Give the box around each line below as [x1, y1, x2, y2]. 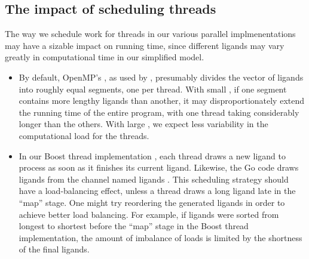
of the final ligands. [19, 243, 90, 255]
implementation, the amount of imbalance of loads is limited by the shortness [19, 231, 302, 243]
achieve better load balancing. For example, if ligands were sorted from [19, 208, 279, 220]
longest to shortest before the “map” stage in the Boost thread [19, 220, 249, 232]
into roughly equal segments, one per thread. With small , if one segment [19, 82, 287, 95]
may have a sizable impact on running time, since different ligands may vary [5, 39, 284, 51]
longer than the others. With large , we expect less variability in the [19, 118, 268, 130]
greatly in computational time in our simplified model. [5, 51, 204, 63]
